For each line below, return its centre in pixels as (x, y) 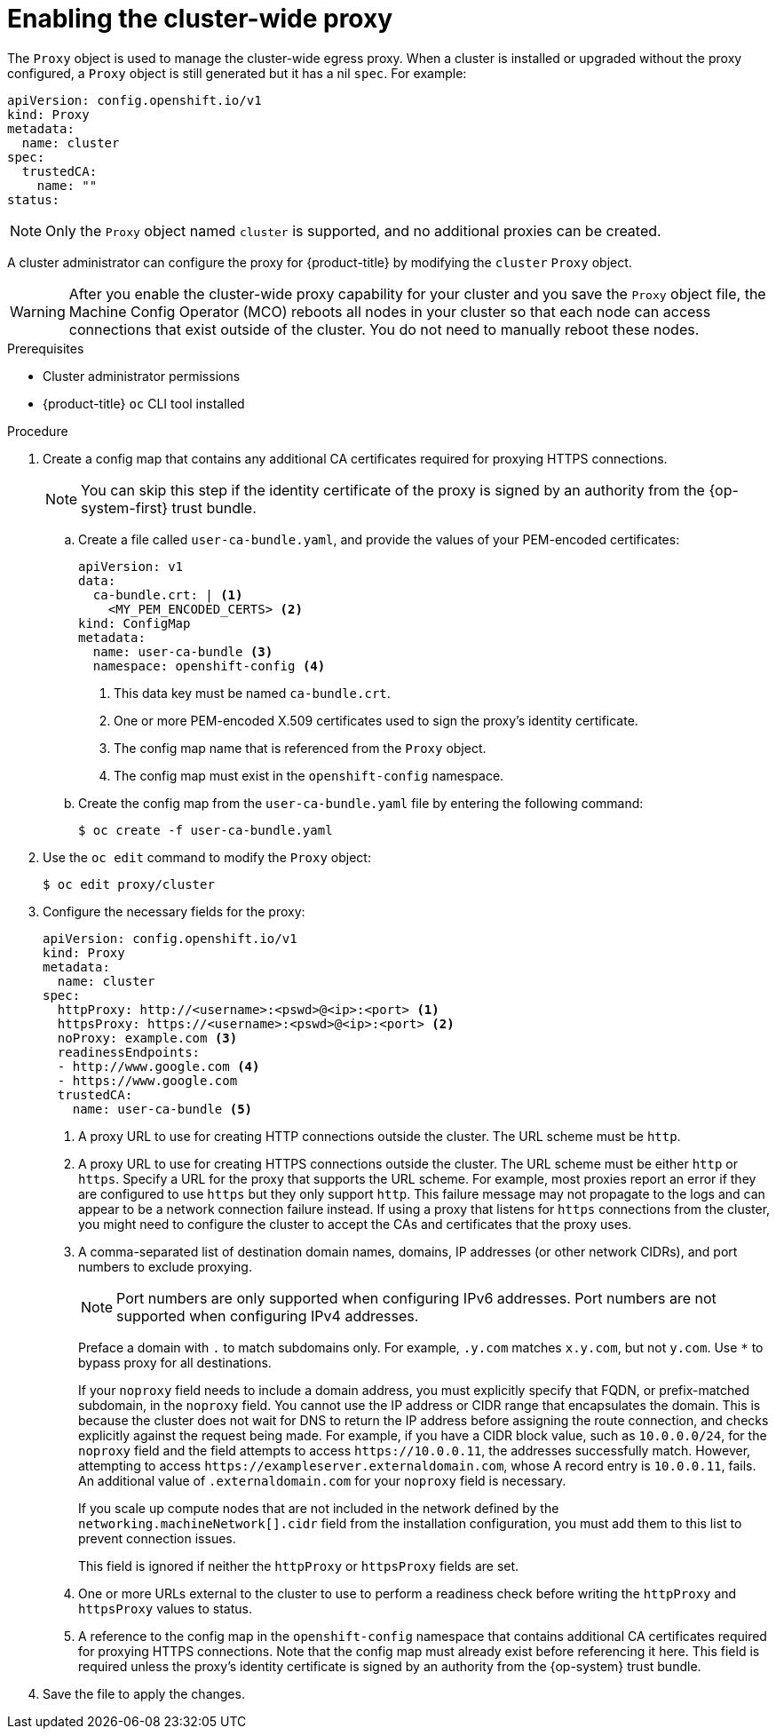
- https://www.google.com (147, 1080)
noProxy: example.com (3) (147, 1038)
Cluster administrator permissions (142, 376)
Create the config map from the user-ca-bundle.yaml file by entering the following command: (361, 803)
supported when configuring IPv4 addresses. (268, 1316)
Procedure (38, 431)
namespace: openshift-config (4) (209, 666)
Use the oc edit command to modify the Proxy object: (207, 857)
